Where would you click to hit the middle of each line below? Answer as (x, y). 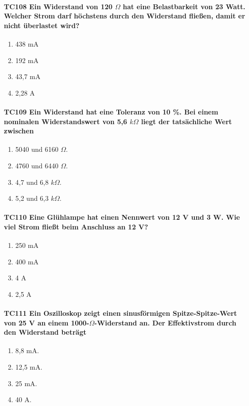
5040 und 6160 (37, 149)
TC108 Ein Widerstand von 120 (58, 6)
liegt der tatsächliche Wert (187, 121)
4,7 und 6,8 (32, 182)
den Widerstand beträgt (45, 332)
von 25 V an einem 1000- (47, 322)
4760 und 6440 (37, 165)
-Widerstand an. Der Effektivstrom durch (165, 322)
